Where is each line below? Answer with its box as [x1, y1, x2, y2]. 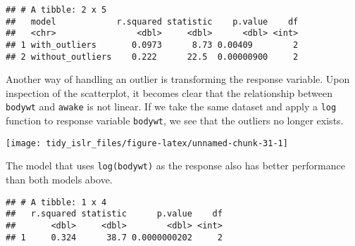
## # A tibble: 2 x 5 [6, 5, 107, 15]
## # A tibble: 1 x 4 [6, 197, 107, 207]
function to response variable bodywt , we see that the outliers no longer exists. [6, 113, 344, 128]
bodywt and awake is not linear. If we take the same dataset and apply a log [6, 99, 337, 114]
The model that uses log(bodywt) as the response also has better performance [6, 158, 345, 173]
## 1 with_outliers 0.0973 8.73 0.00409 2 [6, 39, 299, 50]
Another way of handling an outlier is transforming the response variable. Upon [6, 72, 350, 86]
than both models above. [6, 172, 113, 187]
